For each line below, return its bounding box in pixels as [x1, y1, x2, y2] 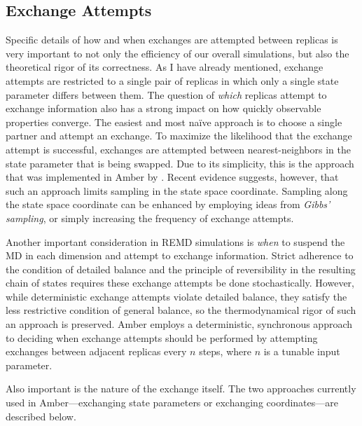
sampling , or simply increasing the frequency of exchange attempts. [6, 210, 294, 225]
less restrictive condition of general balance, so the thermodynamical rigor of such [6, 303, 356, 317]
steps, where [199, 344, 251, 359]
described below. [6, 408, 76, 423]
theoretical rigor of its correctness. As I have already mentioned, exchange [6, 60, 323, 74]
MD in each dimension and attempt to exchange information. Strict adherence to [6, 248, 354, 263]
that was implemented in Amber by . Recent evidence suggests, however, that [6, 170, 339, 184]
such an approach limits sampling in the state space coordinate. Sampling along [6, 183, 348, 198]
